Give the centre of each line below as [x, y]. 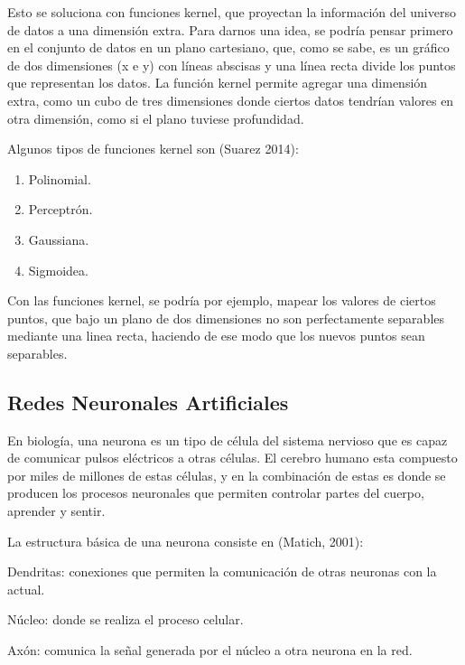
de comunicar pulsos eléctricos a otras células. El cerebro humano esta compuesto [232, 458]
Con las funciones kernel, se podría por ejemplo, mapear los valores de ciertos [222, 300]
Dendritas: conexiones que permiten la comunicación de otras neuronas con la [222, 571]
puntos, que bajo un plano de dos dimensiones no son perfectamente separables [226, 318]
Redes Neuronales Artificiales [148, 402]
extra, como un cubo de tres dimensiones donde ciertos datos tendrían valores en [231, 100]
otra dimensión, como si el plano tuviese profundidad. [156, 118]
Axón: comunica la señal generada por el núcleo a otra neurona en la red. [210, 650]
